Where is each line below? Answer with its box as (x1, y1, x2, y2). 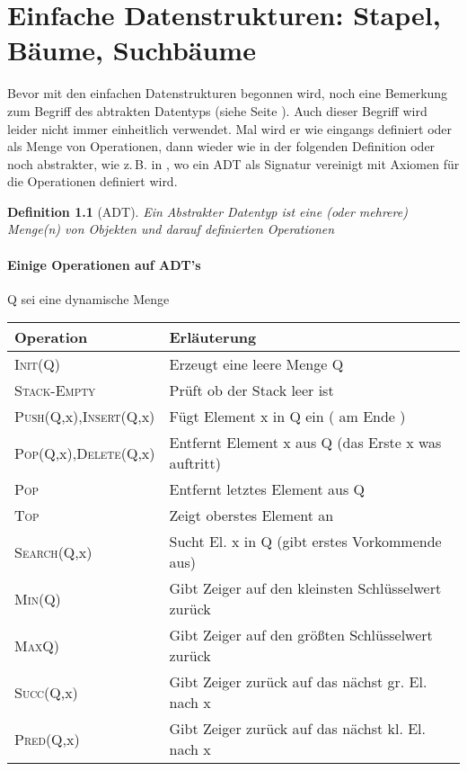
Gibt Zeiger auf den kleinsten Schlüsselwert (169, 578, 442, 599)
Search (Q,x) (14, 541, 93, 562)
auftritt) (169, 453, 221, 474)
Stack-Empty (14, 380, 96, 401)
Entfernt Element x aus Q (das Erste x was (169, 432, 442, 453)
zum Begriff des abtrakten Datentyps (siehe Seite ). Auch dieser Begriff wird (7, 101, 427, 120)
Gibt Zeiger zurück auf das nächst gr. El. (169, 671, 427, 693)
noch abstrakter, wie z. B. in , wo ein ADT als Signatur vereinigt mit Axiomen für (7, 154, 460, 173)
